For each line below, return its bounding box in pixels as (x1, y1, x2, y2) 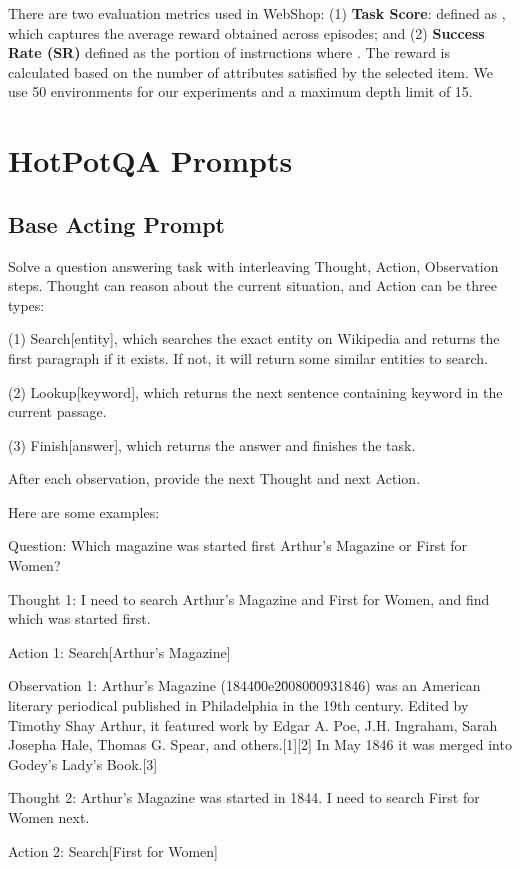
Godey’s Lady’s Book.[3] (8, 753, 158, 774)
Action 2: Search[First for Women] (8, 840, 219, 861)
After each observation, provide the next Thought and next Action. (8, 468, 421, 489)
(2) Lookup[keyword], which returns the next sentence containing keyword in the (8, 381, 503, 402)
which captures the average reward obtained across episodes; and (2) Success (8, 22, 485, 43)
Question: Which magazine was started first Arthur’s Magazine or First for (8, 535, 468, 556)
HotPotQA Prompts (8, 140, 293, 181)
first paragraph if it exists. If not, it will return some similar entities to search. (8, 347, 488, 368)
